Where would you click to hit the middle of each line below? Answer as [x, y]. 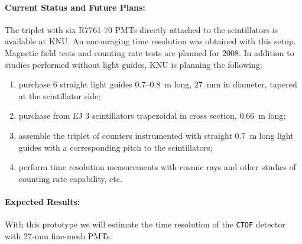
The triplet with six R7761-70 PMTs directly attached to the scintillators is [142, 29]
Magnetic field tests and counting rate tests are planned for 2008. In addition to [150, 52]
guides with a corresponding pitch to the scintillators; [116, 147]
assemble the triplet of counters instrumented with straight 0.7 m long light [156, 135]
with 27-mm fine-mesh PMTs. [59, 235]
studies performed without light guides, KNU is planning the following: [134, 64]
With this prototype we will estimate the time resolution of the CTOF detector [145, 224]
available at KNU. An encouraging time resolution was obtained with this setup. [150, 41]
